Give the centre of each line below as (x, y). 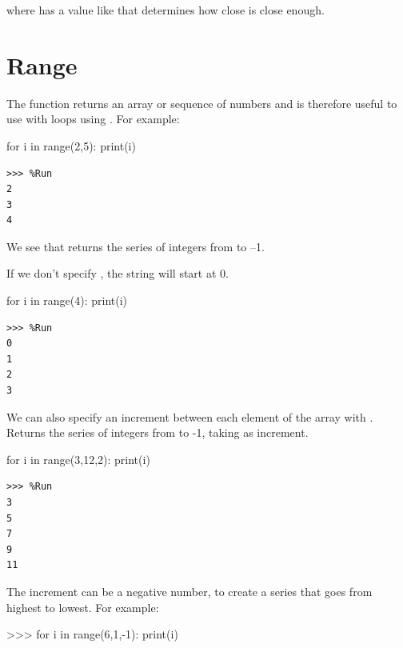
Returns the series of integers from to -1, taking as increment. (158, 432)
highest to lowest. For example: (83, 607)
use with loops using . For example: (93, 119)
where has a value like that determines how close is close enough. (166, 10)
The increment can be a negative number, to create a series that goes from (190, 591)
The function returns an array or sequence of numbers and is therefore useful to (202, 103)
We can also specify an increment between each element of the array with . (190, 416)
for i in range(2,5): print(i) (71, 145)
